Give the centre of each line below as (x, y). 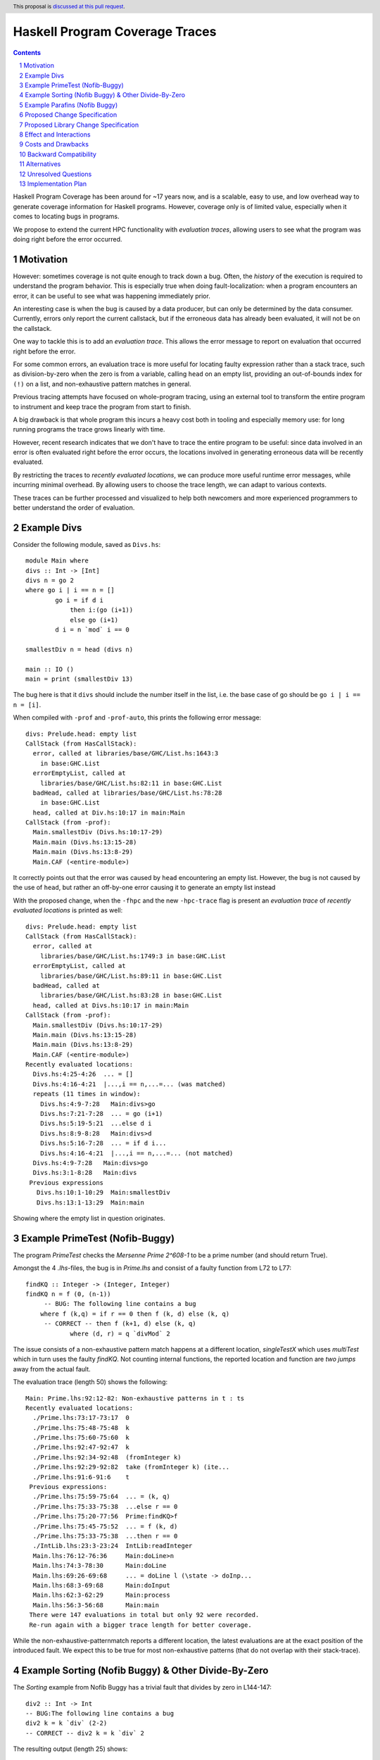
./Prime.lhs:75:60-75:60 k (81, 1438)
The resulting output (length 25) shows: (70, 1749)
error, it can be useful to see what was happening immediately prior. (112, 296)
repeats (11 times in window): (87, 1094)
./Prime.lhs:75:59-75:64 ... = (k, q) (101, 1497)
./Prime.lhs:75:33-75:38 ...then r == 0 (105, 1536)
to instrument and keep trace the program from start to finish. (102, 407)
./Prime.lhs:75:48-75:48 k (81, 1428)
